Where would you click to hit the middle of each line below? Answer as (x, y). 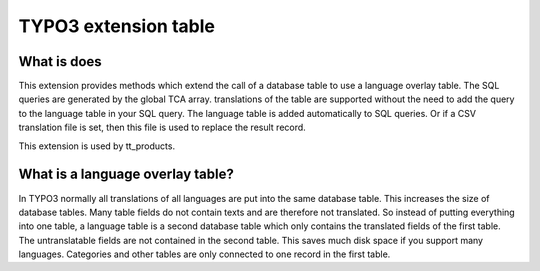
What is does (60, 61)
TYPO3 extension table (116, 26)
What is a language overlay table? (126, 174)
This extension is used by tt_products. (96, 146)
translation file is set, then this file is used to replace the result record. (162, 127)
